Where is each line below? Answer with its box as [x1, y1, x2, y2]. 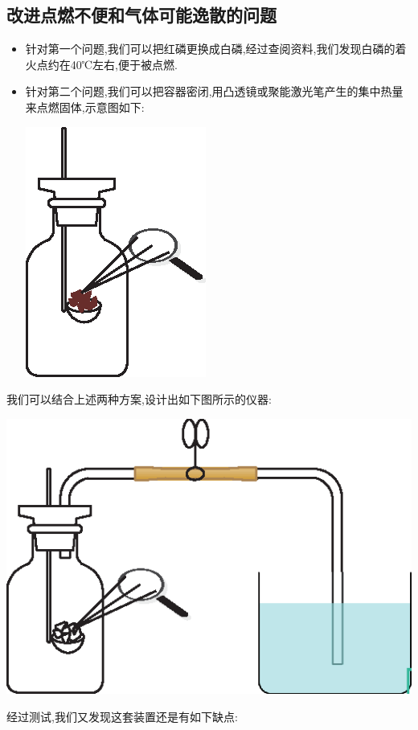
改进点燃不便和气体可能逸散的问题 [6, 2, 277, 27]
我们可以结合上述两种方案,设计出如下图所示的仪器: [6, 391, 272, 408]
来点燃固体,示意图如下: [25, 98, 145, 115]
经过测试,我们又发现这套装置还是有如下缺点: [6, 708, 238, 724]
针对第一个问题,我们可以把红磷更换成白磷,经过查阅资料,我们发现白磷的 [25, 40, 395, 57]
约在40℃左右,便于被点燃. [47, 55, 178, 72]
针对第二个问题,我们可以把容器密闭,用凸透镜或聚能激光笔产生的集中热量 [25, 83, 404, 100]
